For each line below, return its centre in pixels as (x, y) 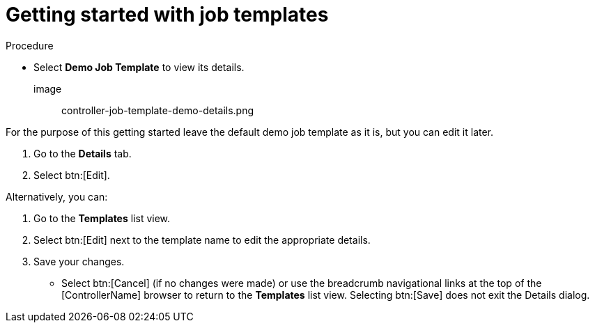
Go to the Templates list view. (102, 218)
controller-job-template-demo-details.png (158, 110)
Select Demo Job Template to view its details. (139, 67)
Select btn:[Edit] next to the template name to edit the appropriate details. (202, 240)
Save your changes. (79, 261)
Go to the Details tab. (83, 153)
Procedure (30, 45)
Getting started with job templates (167, 15)
